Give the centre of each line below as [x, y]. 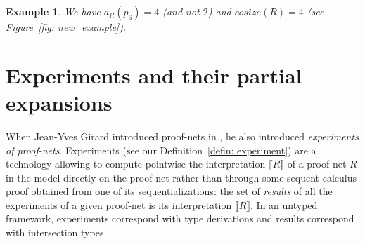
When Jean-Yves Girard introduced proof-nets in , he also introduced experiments [182, 136]
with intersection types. [56, 232]
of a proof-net [317, 164]
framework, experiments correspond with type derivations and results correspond [180, 218]
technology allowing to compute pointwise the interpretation [136, 164]
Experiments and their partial [154, 75]
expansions [59, 102]
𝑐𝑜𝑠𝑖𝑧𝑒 [248, 13]
